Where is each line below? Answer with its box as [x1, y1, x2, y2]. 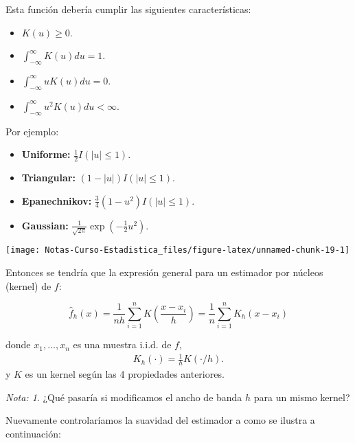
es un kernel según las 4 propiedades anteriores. [25, 367, 225, 381]
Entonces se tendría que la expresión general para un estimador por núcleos [5, 264, 323, 279]
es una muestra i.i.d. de [73, 337, 172, 352]
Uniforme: [21, 147, 71, 161]
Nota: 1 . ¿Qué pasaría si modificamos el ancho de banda [5, 389, 242, 404]
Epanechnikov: [21, 193, 92, 207]
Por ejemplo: [5, 124, 59, 138]
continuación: [5, 427, 61, 441]
